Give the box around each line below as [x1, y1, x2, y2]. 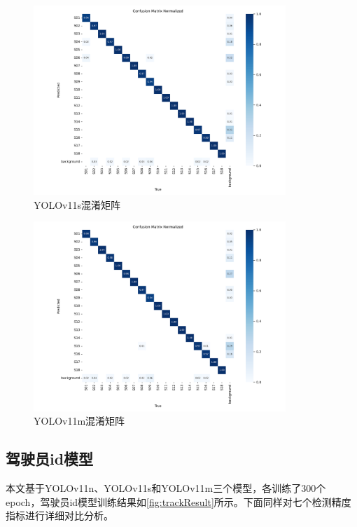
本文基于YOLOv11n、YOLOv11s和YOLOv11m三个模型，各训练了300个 [6, 481, 326, 495]
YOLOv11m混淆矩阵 [34, 413, 125, 428]
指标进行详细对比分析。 [6, 508, 113, 523]
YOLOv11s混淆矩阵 [34, 197, 120, 212]
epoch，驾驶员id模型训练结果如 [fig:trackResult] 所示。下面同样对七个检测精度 [6, 494, 351, 509]
